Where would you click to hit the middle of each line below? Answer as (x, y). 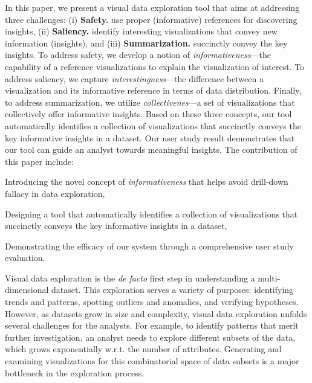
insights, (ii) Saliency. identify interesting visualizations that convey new (141, 31)
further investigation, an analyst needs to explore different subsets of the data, (150, 337)
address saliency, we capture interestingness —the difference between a (134, 78)
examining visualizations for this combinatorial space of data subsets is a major (152, 361)
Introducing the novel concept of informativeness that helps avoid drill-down (147, 182)
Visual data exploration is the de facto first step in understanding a (130, 278)
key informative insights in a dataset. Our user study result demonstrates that (150, 137)
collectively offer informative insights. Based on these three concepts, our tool (148, 114)
